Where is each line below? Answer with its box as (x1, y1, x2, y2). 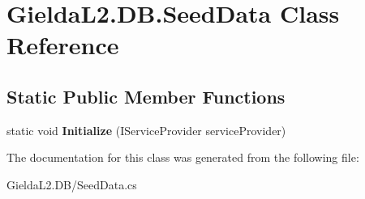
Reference (6, 28, 119, 61)
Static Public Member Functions (6, 83, 286, 108)
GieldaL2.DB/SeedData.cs (6, 176, 137, 193)
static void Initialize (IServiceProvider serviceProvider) (6, 121, 286, 138)
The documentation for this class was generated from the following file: (6, 149, 359, 166)
